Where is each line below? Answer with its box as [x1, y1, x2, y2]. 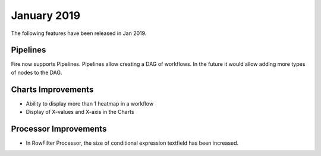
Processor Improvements [11, 123, 107, 133]
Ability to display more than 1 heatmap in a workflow [26, 100, 154, 107]
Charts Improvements [11, 84, 94, 94]
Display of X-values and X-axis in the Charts [26, 109, 134, 116]
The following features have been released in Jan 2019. [11, 30, 147, 37]
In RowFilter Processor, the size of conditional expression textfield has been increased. [26, 139, 239, 147]
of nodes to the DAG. [11, 69, 62, 76]
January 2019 [11, 9, 80, 22]
